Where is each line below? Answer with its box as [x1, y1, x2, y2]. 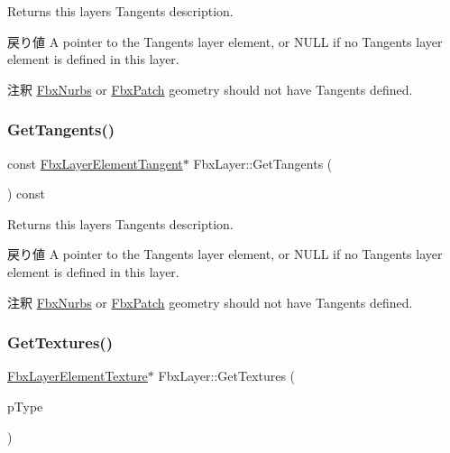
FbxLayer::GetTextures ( [158, 366, 296, 385]
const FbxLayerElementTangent [7, 153, 183, 172]
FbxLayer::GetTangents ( [193, 153, 333, 172]
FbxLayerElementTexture [7, 366, 148, 385]
